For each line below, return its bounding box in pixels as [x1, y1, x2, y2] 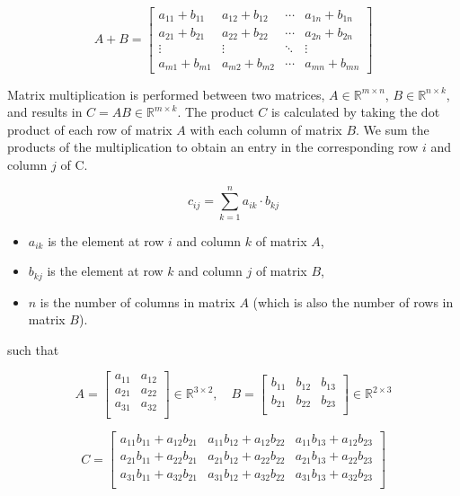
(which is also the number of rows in [252, 292, 454, 311]
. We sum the [356, 120, 429, 138]
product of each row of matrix [7, 120, 172, 138]
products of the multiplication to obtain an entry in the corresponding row [7, 137, 419, 156]
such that [7, 340, 59, 359]
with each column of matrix [190, 120, 342, 138]
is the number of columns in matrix [40, 292, 235, 311]
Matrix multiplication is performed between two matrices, [7, 84, 325, 103]
